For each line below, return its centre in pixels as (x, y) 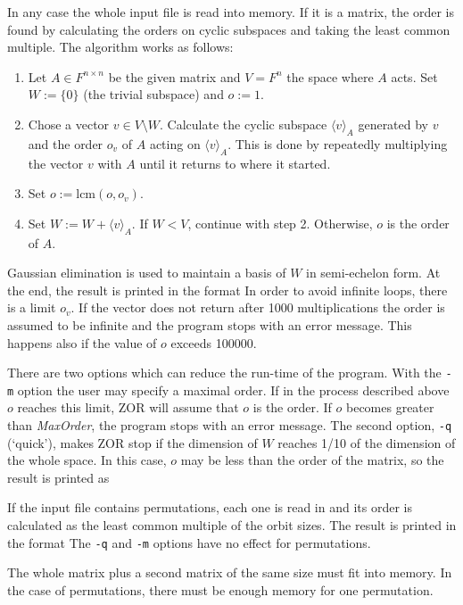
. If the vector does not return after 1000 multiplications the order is (258, 307)
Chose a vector (69, 124)
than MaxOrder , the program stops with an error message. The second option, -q (230, 425)
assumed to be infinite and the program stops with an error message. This (210, 324)
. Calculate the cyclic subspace (244, 124)
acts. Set (414, 76)
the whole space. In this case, (87, 460)
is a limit (32, 307)
